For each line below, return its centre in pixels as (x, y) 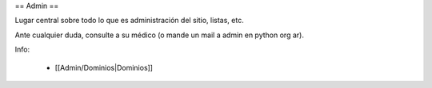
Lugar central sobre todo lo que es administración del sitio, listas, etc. (129, 21)
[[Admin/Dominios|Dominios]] (104, 67)
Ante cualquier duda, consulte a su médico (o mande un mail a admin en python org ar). (159, 35)
